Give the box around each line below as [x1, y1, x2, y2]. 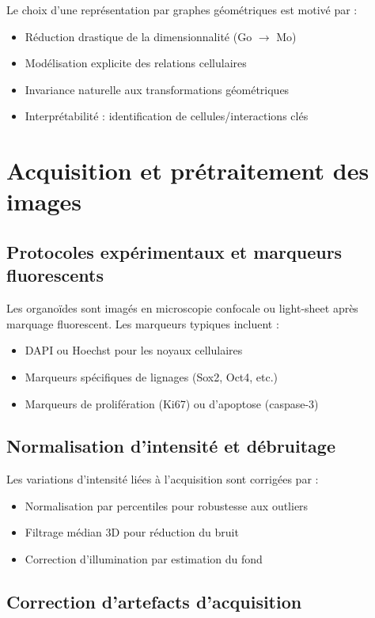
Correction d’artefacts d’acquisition [6, 590, 302, 614]
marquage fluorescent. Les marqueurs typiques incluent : [6, 315, 279, 332]
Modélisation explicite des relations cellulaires [25, 55, 247, 71]
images [6, 185, 81, 218]
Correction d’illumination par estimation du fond [25, 551, 263, 567]
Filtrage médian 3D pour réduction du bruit [25, 524, 239, 540]
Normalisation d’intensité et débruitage [6, 434, 335, 458]
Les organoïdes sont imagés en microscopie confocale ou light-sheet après [6, 300, 358, 317]
